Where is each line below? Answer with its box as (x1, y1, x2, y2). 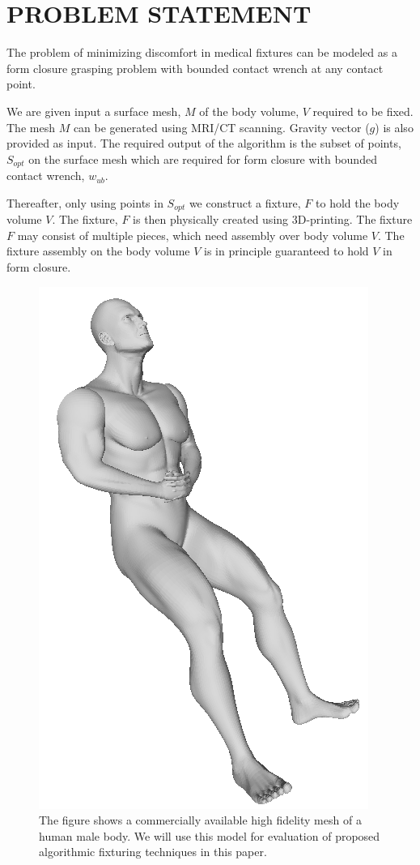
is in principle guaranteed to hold (204, 242, 369, 259)
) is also (375, 118, 414, 135)
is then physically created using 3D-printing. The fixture (133, 211, 413, 228)
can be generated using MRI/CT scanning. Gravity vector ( (73, 118, 370, 135)
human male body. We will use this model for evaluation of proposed (39, 827, 380, 844)
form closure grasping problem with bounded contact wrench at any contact (6, 59, 384, 76)
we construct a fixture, (189, 194, 301, 211)
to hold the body (316, 194, 400, 211)
